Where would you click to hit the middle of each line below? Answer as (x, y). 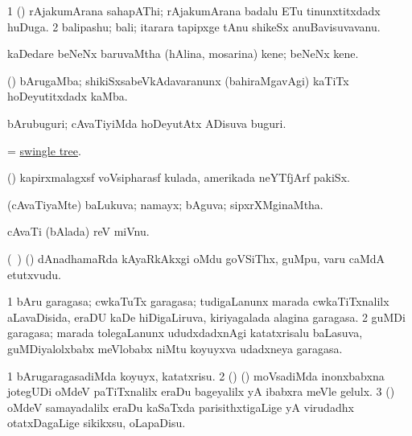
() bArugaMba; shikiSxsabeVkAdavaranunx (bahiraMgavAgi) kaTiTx (178, 80)
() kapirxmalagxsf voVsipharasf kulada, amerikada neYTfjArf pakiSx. (179, 177)
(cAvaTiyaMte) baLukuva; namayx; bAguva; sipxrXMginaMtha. (165, 204)
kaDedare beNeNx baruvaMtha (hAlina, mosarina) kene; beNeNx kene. (183, 53)
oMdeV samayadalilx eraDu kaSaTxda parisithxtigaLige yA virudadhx (181, 407)
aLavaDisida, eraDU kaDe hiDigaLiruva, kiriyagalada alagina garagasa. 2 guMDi (206, 317)
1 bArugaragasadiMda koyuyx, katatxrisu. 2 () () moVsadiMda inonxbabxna (196, 375)
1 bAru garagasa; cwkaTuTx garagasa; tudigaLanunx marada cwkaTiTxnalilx (198, 301)
